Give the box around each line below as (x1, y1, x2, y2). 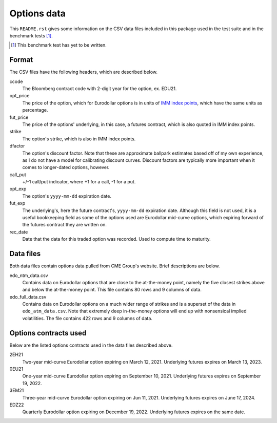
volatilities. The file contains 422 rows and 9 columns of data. (22, 315, 152, 321)
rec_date (9, 228, 28, 235)
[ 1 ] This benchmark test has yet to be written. (11, 42, 107, 48)
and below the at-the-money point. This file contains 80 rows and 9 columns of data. (22, 287, 202, 293)
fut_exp (9, 200, 26, 206)
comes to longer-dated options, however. (22, 164, 110, 171)
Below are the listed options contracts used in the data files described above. (9, 342, 173, 348)
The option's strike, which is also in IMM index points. (22, 136, 136, 142)
